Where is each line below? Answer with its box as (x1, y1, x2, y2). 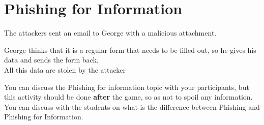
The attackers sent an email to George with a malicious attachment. (4, 27, 217, 38)
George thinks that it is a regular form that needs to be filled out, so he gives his (4, 44, 256, 55)
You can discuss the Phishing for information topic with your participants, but (4, 81, 249, 92)
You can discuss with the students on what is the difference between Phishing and (4, 101, 260, 112)
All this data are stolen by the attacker (4, 64, 126, 75)
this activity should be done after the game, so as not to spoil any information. (4, 91, 253, 102)
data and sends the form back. (4, 54, 99, 65)
